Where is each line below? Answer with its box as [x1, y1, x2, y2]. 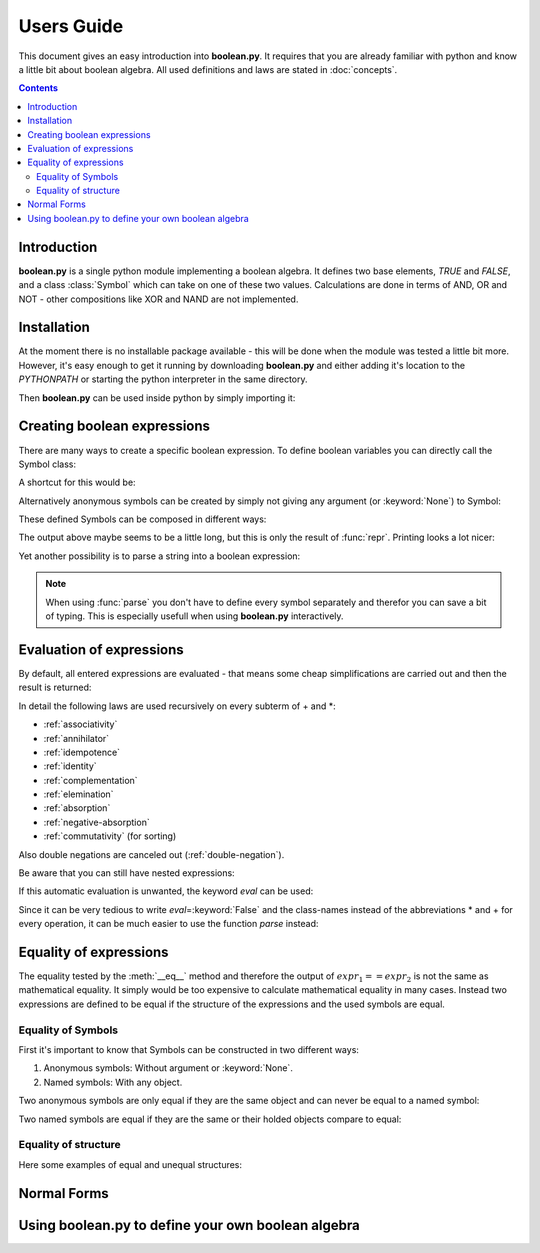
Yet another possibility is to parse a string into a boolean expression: [18, 550, 301, 562]
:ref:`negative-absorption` [43, 816, 150, 828]
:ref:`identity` [43, 760, 97, 772]
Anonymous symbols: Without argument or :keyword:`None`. [43, 1062, 294, 1074]
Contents [18, 82, 59, 94]
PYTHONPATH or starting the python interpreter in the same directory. [18, 373, 309, 385]
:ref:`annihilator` [43, 732, 110, 744]
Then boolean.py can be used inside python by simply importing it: [18, 391, 296, 404]
